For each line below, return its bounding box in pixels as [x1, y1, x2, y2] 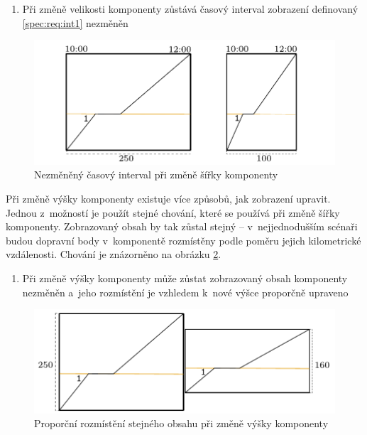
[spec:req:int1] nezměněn [22, 15, 128, 30]
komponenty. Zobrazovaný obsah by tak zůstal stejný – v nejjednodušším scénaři [6, 219, 358, 234]
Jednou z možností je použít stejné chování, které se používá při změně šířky [6, 205, 340, 220]
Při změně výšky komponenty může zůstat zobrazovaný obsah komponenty [22, 270, 348, 285]
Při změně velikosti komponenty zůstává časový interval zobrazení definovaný [22, 1, 358, 16]
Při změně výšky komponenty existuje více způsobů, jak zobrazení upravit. [6, 191, 331, 205]
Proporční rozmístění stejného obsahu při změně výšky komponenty [34, 416, 329, 431]
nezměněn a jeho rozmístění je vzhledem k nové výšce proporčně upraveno [22, 284, 349, 299]
